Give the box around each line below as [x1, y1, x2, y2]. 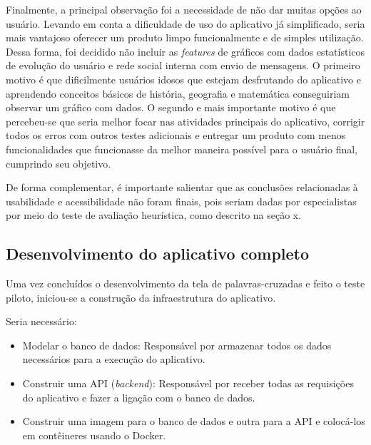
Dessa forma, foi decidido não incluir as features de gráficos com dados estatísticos [6, 44, 365, 58]
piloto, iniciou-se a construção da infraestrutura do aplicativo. [6, 290, 276, 305]
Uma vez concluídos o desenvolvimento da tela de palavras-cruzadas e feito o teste [6, 276, 365, 291]
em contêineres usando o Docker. [22, 427, 166, 442]
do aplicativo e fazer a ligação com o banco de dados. [22, 389, 255, 404]
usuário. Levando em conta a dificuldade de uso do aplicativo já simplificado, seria [6, 16, 365, 31]
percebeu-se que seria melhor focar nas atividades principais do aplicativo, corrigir [6, 113, 365, 128]
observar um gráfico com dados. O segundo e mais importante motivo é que [6, 100, 336, 115]
